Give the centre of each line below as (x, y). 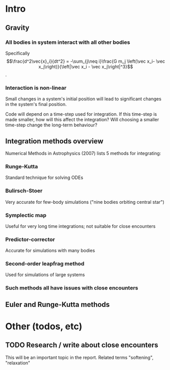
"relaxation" (18, 363)
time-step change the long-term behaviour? (51, 125)
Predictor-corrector (30, 239)
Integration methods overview (54, 141)
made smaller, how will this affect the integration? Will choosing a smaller (82, 120)
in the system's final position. (36, 104)
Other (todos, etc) (44, 326)
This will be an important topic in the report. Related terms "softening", (79, 357)
